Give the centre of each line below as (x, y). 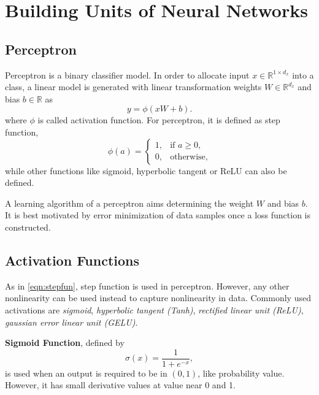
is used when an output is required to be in (86, 373)
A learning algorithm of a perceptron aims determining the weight (129, 203)
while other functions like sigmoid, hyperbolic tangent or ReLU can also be (146, 170)
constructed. (28, 227)
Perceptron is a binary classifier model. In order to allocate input (127, 75)
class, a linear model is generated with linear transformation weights (133, 87)
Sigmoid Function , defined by (65, 343)
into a (303, 75)
